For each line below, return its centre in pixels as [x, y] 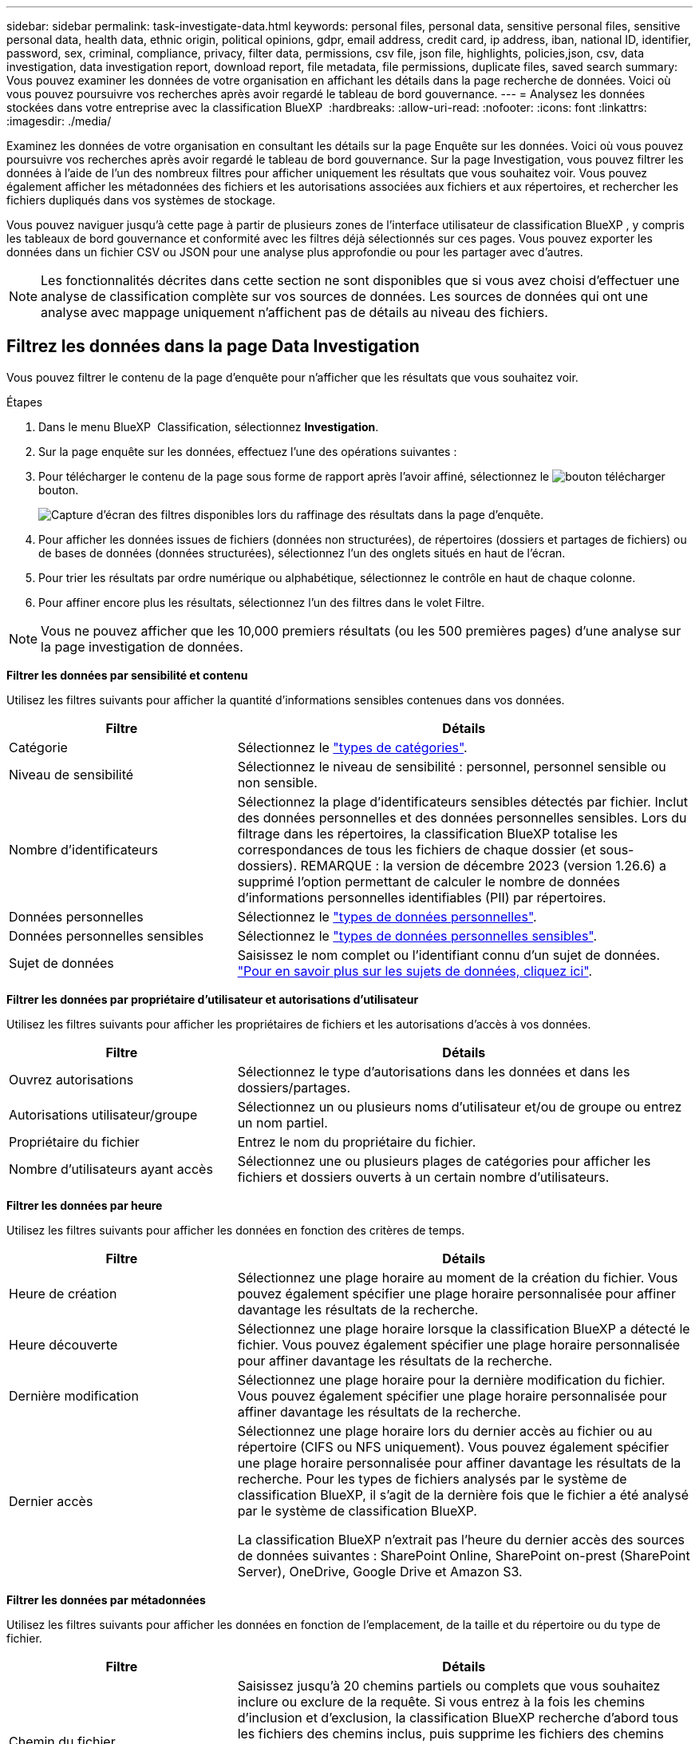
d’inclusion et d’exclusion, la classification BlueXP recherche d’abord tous [458, 1717]
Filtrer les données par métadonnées [106, 1599]
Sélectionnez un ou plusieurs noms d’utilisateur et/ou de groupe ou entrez [460, 1106]
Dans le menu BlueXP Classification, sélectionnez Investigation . [209, 426]
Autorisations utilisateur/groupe [103, 1114]
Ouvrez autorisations [71, 1079]
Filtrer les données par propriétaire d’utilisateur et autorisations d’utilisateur [213, 999]
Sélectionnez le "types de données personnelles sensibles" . [417, 935]
